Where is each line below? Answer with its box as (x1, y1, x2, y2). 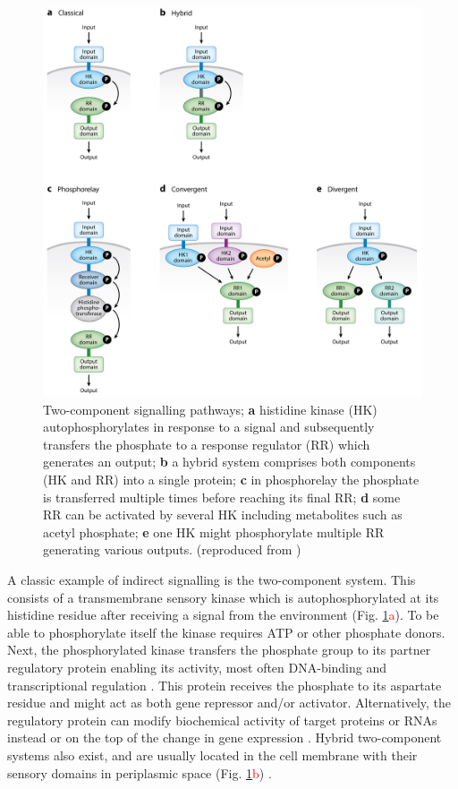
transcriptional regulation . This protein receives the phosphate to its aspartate (7, 675, 442, 694)
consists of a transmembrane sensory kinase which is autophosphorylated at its (7, 587, 439, 606)
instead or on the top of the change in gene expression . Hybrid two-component (7, 728, 442, 747)
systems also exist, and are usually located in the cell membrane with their (7, 745, 418, 764)
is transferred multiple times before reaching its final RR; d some (43, 487, 401, 506)
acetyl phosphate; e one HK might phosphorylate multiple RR (43, 522, 385, 541)
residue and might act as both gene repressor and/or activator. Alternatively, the (7, 693, 452, 712)
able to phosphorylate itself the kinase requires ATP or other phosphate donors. (7, 622, 445, 641)
